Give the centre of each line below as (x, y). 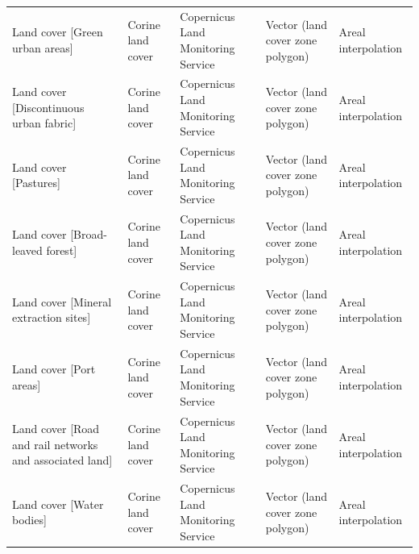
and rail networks (55, 444)
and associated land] (62, 460)
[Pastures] (36, 183)
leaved (27, 250)
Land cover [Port (54, 369)
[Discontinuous (48, 107)
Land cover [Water (58, 504)
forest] (62, 250)
